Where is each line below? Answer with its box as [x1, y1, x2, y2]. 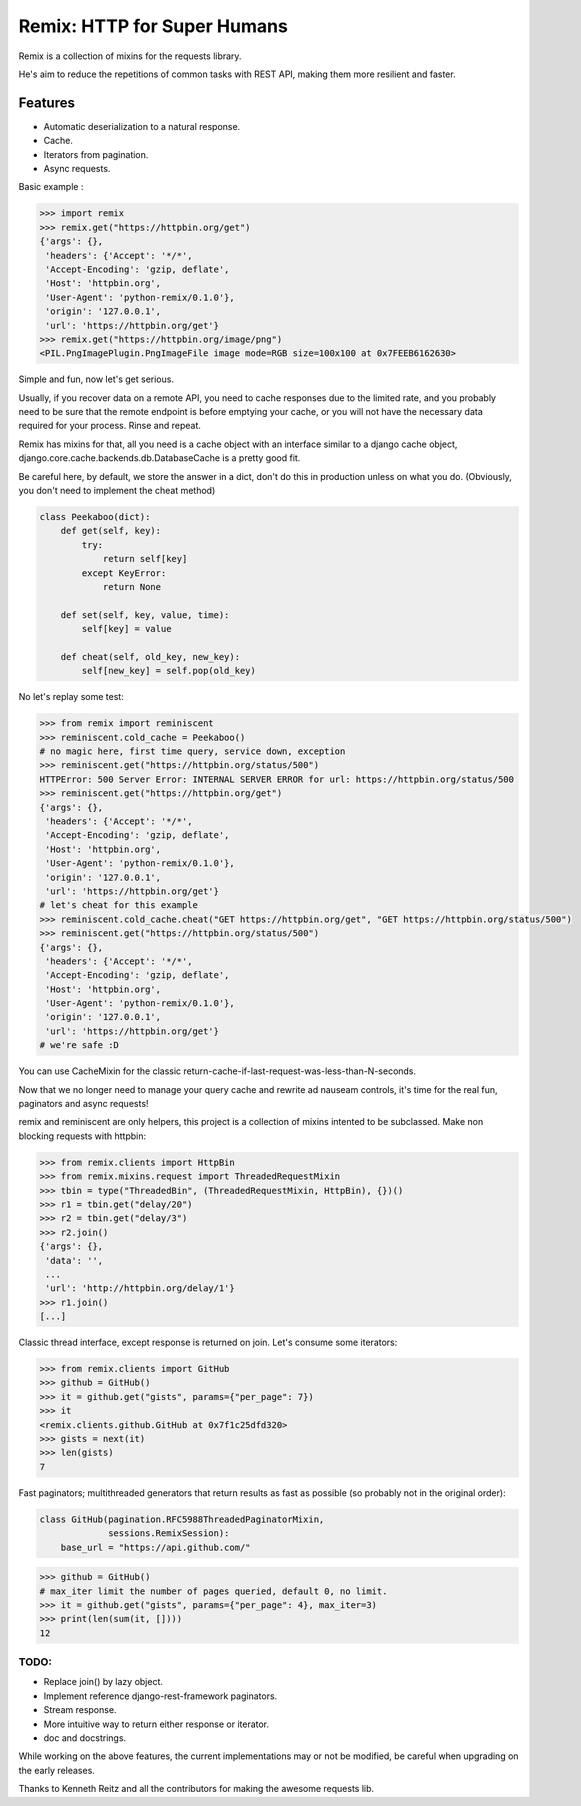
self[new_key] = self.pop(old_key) [81, 665, 257, 677]
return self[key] [102, 553, 188, 565]
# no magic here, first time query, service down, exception [39, 746, 346, 757]
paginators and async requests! [18, 1098, 149, 1110]
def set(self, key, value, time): [60, 609, 230, 620]
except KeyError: [81, 567, 167, 579]
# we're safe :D [39, 1040, 120, 1051]
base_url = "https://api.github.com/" [60, 1541, 251, 1553]
